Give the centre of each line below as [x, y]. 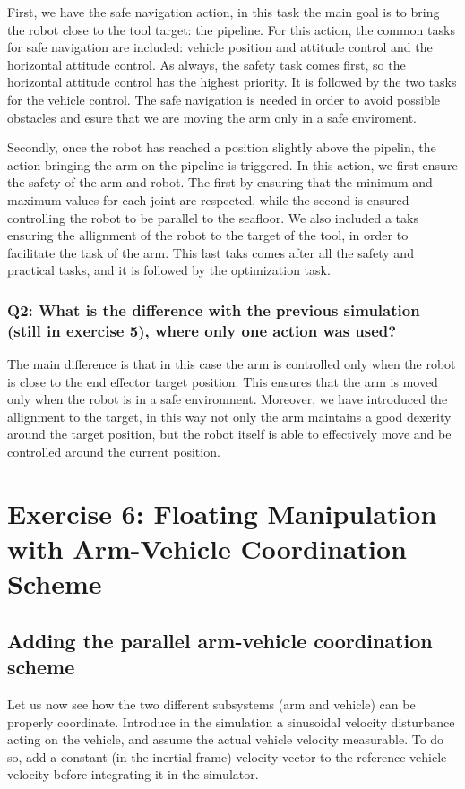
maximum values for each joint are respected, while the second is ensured [208, 199]
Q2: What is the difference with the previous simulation [214, 309]
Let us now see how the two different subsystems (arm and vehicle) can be [211, 703]
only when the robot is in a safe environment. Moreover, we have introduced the [228, 399]
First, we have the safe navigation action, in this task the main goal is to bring [224, 12]
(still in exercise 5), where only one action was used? [202, 330]
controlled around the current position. [114, 452]
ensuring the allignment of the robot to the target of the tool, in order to [208, 235]
